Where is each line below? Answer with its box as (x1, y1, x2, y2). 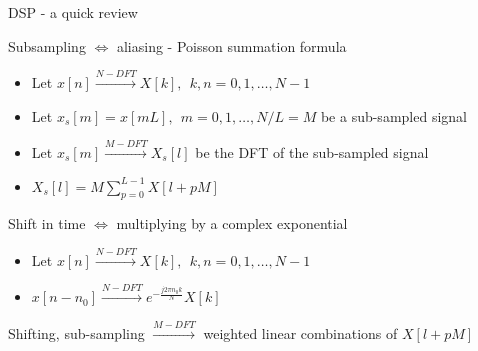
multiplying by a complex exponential (116, 213, 348, 234)
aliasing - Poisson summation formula (116, 35, 347, 56)
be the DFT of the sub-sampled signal (195, 141, 429, 162)
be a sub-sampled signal (320, 105, 467, 126)
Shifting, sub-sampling (8, 322, 145, 343)
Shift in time (8, 213, 86, 234)
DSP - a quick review (8, 2, 138, 22)
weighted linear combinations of (203, 322, 398, 343)
